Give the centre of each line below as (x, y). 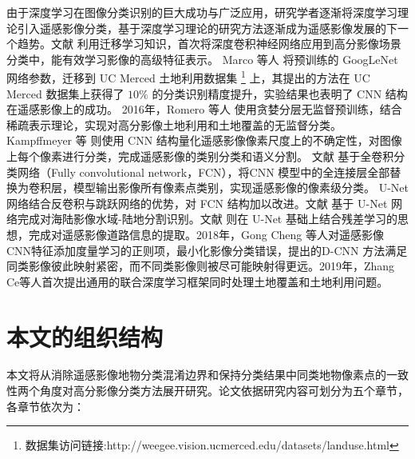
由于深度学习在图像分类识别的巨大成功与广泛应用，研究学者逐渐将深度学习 (202, 12)
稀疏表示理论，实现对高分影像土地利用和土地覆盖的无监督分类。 (174, 124)
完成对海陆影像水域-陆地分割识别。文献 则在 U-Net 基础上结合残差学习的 (207, 219)
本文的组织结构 (85, 336)
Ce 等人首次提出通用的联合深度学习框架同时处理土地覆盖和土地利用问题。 (198, 281)
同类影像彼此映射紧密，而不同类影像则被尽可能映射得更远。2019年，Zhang (201, 266)
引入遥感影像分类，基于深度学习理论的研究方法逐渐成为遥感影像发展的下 (207, 28)
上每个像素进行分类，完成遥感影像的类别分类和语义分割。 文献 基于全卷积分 (206, 156)
